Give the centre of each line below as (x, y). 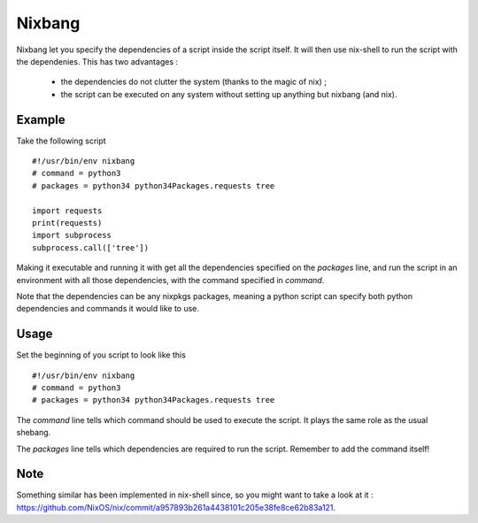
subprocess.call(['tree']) (91, 247)
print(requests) (67, 223)
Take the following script (61, 141)
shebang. (34, 433)
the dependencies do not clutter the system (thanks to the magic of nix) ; (194, 82)
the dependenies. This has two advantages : (97, 61)
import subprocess (72, 235)
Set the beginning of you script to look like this (101, 355)
